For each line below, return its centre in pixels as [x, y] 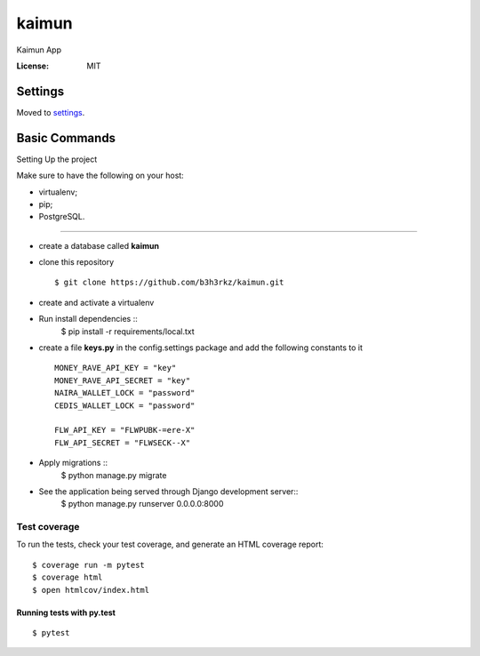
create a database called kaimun [99, 245]
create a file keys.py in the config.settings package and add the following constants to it [201, 348]
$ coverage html [68, 577]
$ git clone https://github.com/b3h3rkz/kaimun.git [169, 283]
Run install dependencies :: [88, 319]
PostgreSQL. [62, 217]
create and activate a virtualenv [96, 302]
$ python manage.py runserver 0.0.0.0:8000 [142, 504]
